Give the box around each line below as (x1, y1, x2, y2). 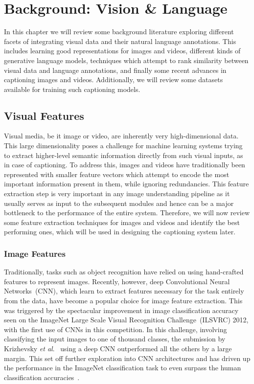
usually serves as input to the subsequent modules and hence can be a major (4, 198, 234, 208)
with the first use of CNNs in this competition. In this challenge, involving (4, 324, 227, 334)
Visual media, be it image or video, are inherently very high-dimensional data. (4, 131, 239, 141)
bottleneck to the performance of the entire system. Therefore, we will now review (4, 207, 250, 218)
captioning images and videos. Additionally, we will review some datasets (4, 74, 223, 85)
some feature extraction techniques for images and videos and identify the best (4, 217, 240, 227)
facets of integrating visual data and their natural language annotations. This (4, 36, 236, 46)
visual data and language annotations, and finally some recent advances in (4, 65, 227, 75)
